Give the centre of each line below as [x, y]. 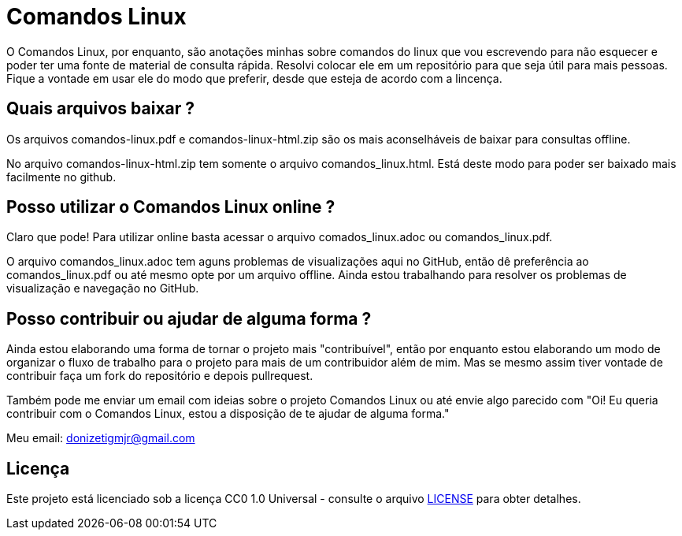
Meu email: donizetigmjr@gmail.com [101, 438]
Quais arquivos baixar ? [100, 109]
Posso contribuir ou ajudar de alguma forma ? [189, 318]
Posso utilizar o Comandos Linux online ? [171, 207]
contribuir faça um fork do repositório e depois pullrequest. [160, 376]
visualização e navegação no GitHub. [103, 288]
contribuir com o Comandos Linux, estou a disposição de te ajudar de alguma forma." [228, 414]
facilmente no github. [61, 177]
